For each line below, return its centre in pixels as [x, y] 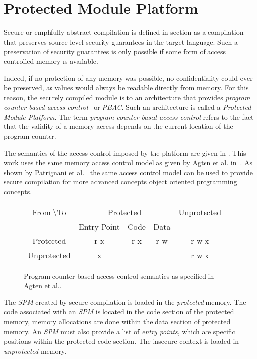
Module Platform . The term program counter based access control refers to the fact [129, 116]
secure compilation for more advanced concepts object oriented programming [121, 182]
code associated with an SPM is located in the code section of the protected [119, 312]
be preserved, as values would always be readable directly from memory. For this [126, 88]
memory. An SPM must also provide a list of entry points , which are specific [120, 331]
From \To [49, 212]
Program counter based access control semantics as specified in [119, 275]
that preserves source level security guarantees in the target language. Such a [121, 41]
